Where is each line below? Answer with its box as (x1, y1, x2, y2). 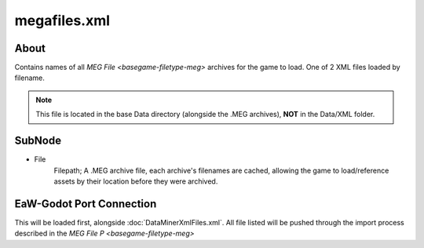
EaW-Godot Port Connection (14, 197, 157, 210)
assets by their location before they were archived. (53, 177, 218, 186)
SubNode (14, 134, 62, 148)
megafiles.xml (14, 12, 110, 29)
